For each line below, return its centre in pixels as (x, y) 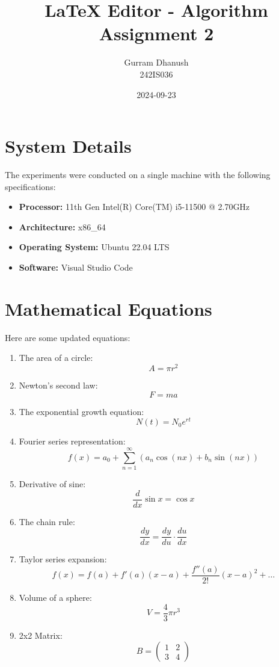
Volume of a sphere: (55, 597)
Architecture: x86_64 (62, 226)
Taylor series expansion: (63, 559)
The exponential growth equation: (81, 411)
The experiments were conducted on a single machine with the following (138, 175)
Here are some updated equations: (68, 337)
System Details (68, 146)
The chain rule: (47, 521)
